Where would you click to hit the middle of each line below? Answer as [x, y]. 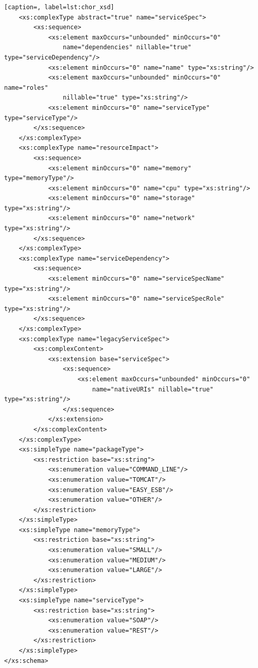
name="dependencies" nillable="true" [127, 47]
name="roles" [26, 87]
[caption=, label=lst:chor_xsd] [59, 7]
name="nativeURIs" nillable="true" [153, 389]
